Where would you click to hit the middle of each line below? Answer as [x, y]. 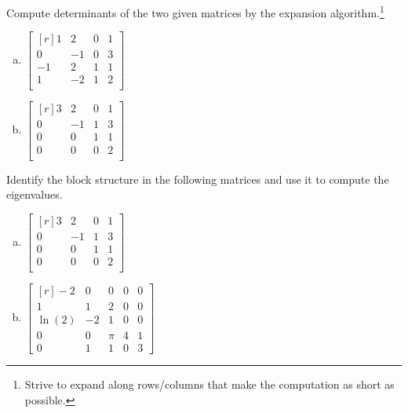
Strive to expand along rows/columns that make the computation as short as [209, 384]
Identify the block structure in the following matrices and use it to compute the [198, 179]
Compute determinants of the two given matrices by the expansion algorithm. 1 [195, 11]
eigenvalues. [35, 194]
